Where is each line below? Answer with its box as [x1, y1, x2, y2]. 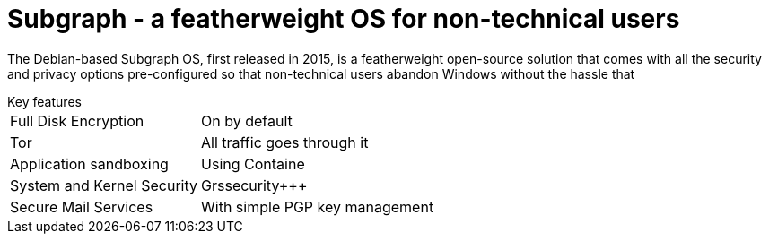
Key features [7, 93, 82, 109]
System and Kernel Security [10, 176, 198, 194]
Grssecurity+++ [201, 176, 308, 194]
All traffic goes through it [201, 133, 369, 151]
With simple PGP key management [201, 197, 434, 216]
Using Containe [201, 154, 305, 173]
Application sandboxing [10, 154, 169, 173]
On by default [201, 111, 293, 130]
